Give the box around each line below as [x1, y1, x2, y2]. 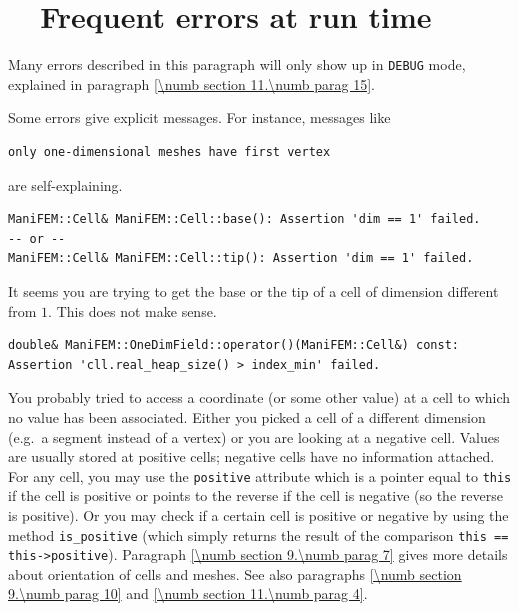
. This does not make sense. [48, 300, 217, 321]
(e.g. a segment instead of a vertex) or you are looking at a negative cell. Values [8, 426, 500, 447]
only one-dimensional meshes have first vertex [8, 144, 331, 159]
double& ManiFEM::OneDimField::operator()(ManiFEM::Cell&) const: [8, 338, 460, 353]
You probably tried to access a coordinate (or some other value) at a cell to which [8, 387, 511, 408]
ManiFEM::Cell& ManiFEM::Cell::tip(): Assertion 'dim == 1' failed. [8, 251, 474, 266]
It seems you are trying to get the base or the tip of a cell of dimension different [8, 280, 499, 301]
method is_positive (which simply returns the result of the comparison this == [8, 524, 509, 545]
